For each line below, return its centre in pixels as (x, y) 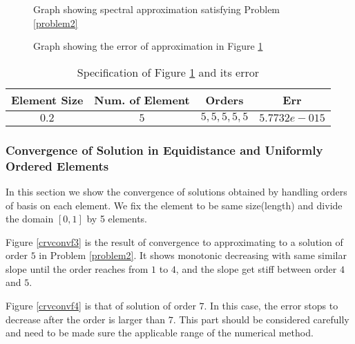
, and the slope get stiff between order (256, 268)
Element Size (47, 99)
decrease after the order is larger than (85, 319)
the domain (30, 219)
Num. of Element (142, 99)
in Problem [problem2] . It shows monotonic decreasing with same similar (193, 255)
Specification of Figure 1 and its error (168, 72)
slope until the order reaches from (77, 268)
